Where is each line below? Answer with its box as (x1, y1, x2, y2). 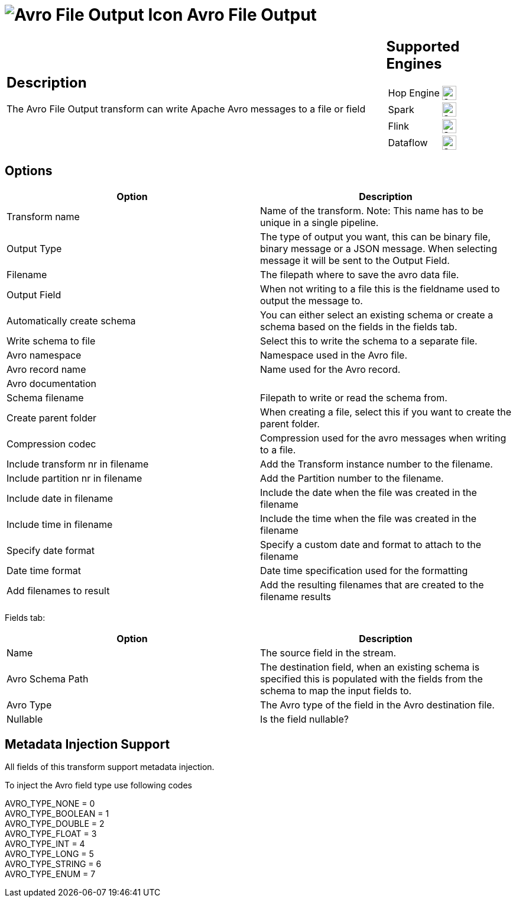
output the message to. (260, 294, 363, 307)
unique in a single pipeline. (260, 216, 379, 228)
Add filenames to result (7, 584, 110, 597)
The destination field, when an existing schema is (260, 661, 480, 673)
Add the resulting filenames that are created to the (260, 578, 484, 591)
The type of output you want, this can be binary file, (260, 230, 491, 243)
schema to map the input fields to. (260, 684, 412, 697)
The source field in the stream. (260, 646, 397, 659)
